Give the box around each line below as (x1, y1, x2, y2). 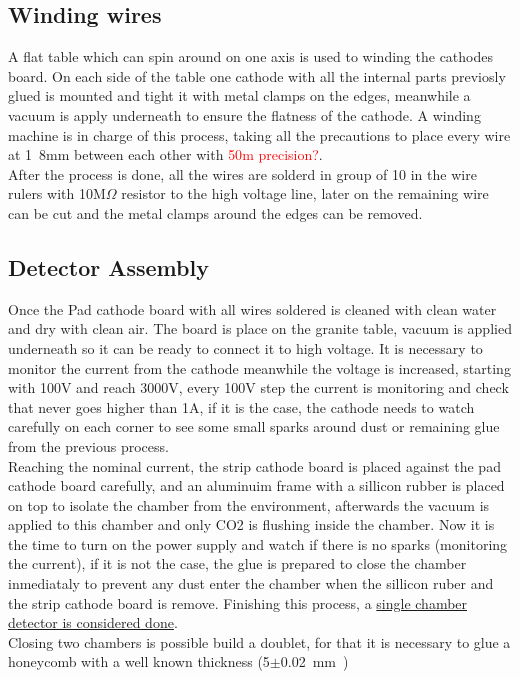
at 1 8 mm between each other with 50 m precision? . (8, 144, 323, 165)
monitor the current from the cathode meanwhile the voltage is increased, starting (8, 357, 511, 378)
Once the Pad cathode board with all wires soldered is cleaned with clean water (8, 298, 497, 319)
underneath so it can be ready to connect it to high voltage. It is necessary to (8, 337, 483, 358)
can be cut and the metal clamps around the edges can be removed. (8, 202, 423, 223)
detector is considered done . (8, 612, 178, 633)
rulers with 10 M (8, 183, 106, 204)
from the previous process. (8, 435, 169, 456)
